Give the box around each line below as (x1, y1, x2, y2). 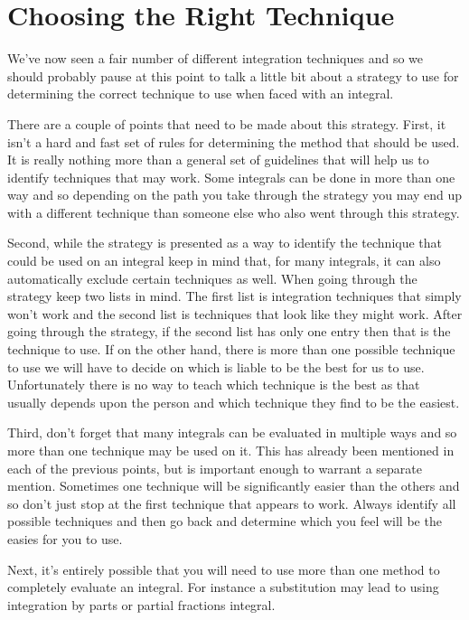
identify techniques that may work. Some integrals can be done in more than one (7, 167, 455, 186)
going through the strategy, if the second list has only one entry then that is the (7, 322, 451, 341)
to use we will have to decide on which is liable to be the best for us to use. (7, 357, 425, 376)
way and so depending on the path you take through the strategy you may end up (7, 185, 463, 204)
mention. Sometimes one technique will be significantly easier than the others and (7, 476, 460, 495)
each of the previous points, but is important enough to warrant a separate (7, 458, 423, 477)
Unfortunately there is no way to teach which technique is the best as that (7, 375, 420, 394)
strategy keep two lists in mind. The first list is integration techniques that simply (7, 287, 462, 305)
